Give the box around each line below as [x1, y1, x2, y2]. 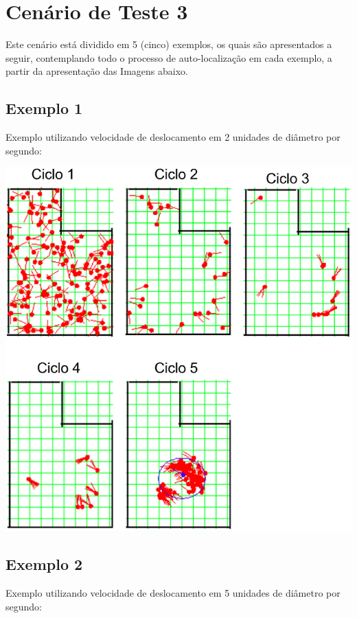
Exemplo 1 [5, 98, 83, 119]
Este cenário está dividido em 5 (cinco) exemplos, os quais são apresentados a [5, 37, 332, 51]
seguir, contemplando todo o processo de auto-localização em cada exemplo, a [5, 50, 332, 65]
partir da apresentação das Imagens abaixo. [5, 64, 188, 78]
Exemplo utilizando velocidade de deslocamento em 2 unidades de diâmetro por [5, 130, 341, 144]
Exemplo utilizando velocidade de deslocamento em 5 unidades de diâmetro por [5, 585, 341, 599]
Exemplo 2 [5, 553, 83, 575]
